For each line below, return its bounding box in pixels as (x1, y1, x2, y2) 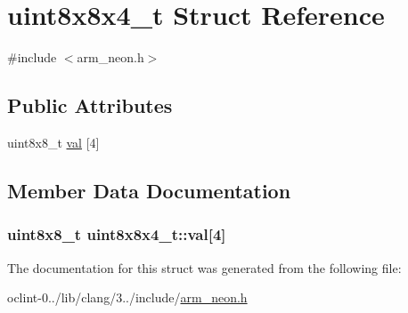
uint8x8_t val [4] (7, 132, 100, 151)
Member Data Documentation (7, 176, 291, 204)
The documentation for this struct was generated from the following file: (7, 258, 402, 277)
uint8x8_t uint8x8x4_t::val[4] (7, 223, 226, 245)
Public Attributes (7, 92, 173, 119)
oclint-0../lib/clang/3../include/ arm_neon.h (7, 288, 248, 307)
